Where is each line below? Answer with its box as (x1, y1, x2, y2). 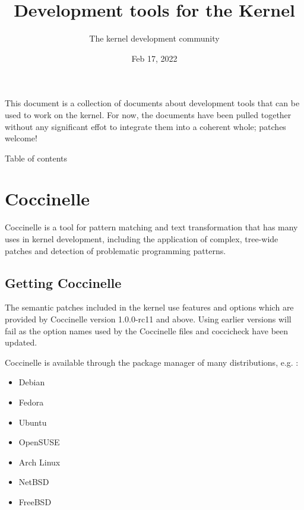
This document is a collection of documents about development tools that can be (5, 97, 300, 109)
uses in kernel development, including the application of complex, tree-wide (5, 233, 278, 245)
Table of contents (5, 151, 68, 164)
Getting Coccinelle (5, 273, 122, 292)
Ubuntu (18, 416, 47, 428)
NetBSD (18, 476, 49, 488)
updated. (5, 336, 37, 349)
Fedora (18, 395, 44, 408)
